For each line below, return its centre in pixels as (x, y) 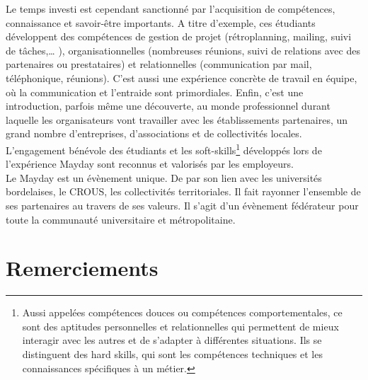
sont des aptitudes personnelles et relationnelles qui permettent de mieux (180, 326)
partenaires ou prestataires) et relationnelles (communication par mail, (159, 64)
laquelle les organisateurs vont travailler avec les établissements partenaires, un (177, 119)
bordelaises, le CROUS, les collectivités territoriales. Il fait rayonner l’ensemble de (183, 191)
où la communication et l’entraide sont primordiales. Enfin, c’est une (155, 92)
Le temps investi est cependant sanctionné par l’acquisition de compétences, (171, 8)
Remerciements (82, 268)
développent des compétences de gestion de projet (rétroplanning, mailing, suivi (179, 36)
